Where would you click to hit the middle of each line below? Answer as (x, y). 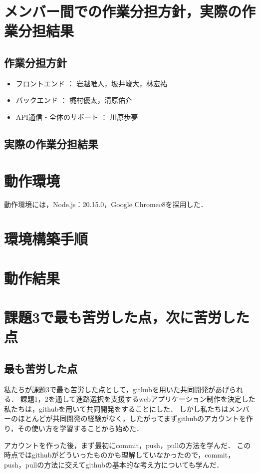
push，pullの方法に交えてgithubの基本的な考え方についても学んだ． (114, 464)
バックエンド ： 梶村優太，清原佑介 (74, 100)
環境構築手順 (46, 239)
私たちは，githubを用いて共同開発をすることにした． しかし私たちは (116, 408)
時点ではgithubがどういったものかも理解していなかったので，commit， (120, 455)
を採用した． (186, 204)
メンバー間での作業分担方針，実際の (123, 11)
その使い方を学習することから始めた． (81, 428)
